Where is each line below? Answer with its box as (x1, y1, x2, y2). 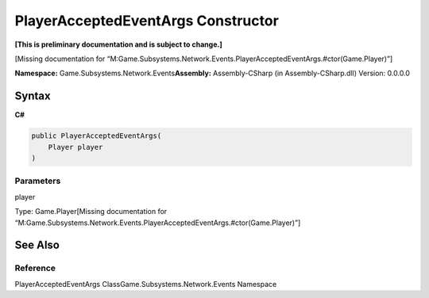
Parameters (14, 175, 61, 186)
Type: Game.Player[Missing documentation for (14, 207, 168, 216)
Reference (14, 262, 56, 273)
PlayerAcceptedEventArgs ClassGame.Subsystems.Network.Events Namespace (14, 279, 277, 288)
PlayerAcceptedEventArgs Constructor (14, 12, 280, 29)
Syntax (14, 90, 51, 103)
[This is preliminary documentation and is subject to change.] (14, 40, 222, 49)
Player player (48, 143, 103, 151)
